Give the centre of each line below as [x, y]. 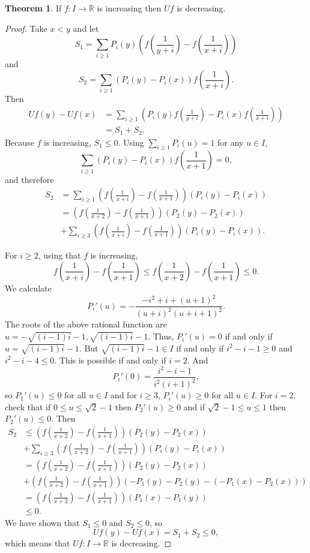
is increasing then [129, 8]
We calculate [28, 288]
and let [86, 28]
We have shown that [42, 522]
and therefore [29, 179]
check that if [28, 406]
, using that [59, 255]
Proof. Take [26, 28]
